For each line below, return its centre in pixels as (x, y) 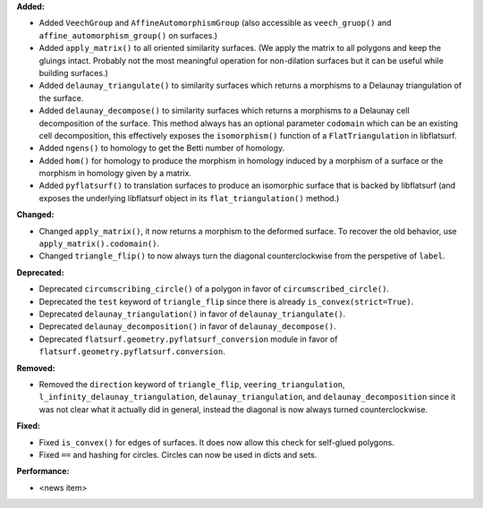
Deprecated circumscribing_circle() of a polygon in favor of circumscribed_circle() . (214, 289)
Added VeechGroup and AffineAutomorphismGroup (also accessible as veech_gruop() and (215, 23)
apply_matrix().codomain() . (99, 244)
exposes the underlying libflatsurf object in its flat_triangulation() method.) (189, 198)
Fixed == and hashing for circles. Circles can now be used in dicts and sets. (178, 454)
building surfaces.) (74, 72)
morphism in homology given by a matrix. (115, 174)
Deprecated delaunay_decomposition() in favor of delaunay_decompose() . (187, 326)
